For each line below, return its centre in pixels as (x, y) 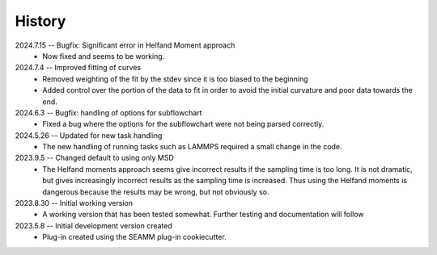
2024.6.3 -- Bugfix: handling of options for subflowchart (108, 112)
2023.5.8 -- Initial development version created (94, 225)
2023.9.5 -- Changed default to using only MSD (94, 158)
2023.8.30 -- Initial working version (74, 203)
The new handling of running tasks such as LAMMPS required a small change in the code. (193, 147)
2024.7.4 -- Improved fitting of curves (78, 68)
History (40, 21)
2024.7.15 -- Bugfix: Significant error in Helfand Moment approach (125, 45)
